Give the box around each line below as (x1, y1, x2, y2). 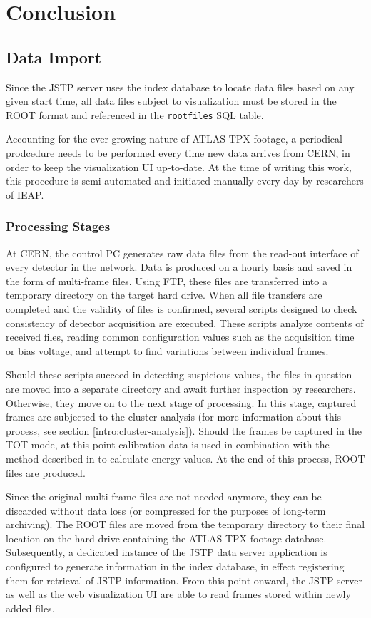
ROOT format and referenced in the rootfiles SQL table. (6, 107, 264, 122)
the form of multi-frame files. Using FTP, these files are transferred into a (6, 273, 327, 288)
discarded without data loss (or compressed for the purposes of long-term (6, 503, 326, 517)
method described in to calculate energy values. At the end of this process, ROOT (6, 450, 365, 465)
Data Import (6, 46, 102, 68)
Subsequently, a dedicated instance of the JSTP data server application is (6, 545, 327, 560)
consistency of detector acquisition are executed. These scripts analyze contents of (6, 315, 364, 330)
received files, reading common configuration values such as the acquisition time (6, 329, 355, 344)
